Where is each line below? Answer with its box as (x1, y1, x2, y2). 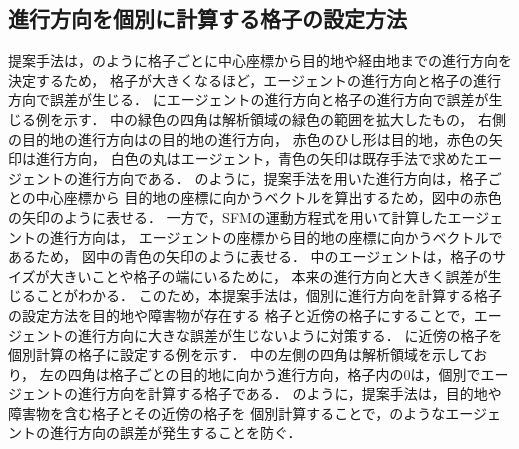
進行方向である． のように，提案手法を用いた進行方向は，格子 (77, 167, 488, 188)
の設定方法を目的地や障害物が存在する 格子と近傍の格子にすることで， (8, 304, 474, 325)
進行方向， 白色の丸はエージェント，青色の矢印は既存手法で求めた (35, 148, 474, 169)
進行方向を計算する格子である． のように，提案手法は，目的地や (77, 383, 502, 404)
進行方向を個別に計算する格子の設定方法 (8, 3, 407, 34)
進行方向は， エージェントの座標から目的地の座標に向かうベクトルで (49, 226, 503, 247)
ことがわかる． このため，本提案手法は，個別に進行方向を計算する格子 (35, 285, 502, 306)
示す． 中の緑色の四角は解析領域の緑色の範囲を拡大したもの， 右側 (63, 108, 506, 129)
